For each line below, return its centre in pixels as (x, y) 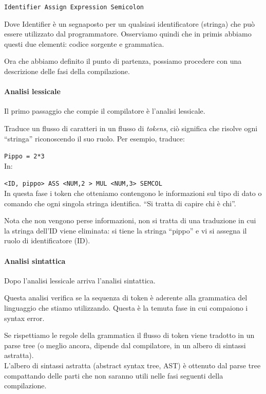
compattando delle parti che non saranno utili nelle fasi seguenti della (114, 375)
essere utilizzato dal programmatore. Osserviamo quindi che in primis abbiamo (128, 34)
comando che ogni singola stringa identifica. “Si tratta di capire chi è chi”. (120, 203)
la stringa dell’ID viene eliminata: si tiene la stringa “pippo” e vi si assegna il (126, 230)
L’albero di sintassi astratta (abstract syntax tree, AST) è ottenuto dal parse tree (132, 365)
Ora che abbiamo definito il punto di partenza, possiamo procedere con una (123, 61)
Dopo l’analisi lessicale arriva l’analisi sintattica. (80, 280)
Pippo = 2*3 (24, 157)
